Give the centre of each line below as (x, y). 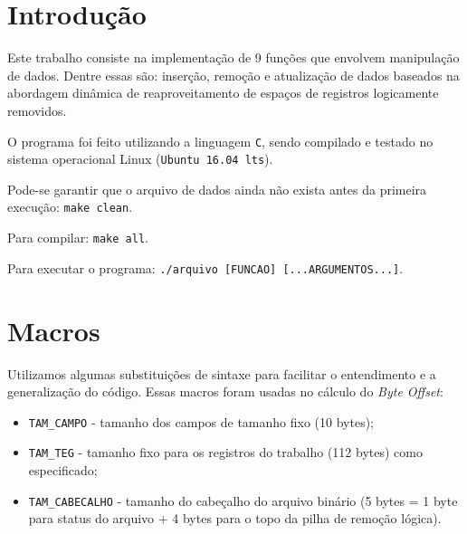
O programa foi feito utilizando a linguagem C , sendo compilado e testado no (220, 141)
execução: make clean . (70, 207)
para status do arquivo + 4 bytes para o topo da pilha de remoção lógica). (235, 518)
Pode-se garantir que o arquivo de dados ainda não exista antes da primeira (217, 189)
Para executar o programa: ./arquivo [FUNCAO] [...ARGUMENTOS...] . (205, 267)
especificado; (63, 470)
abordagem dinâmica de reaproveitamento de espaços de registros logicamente (223, 93)
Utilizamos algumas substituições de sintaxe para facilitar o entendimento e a (222, 373)
